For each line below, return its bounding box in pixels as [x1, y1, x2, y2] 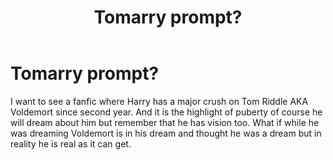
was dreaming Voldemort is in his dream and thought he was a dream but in [10, 127, 322, 139]
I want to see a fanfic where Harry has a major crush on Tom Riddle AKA [10, 95, 309, 107]
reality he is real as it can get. [10, 137, 132, 150]
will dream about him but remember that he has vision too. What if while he [10, 116, 320, 128]
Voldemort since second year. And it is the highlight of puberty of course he [10, 106, 323, 118]
